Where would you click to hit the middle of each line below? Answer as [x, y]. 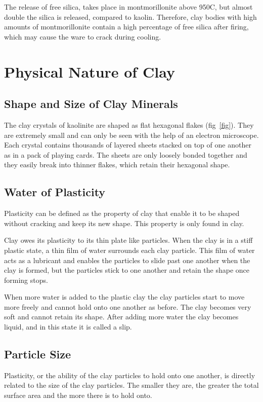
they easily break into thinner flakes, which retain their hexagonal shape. [117, 165]
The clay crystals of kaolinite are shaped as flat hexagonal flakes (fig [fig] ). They [129, 124]
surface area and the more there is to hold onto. [78, 395]
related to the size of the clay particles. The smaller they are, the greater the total [131, 385]
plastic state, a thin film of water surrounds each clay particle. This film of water [129, 250]
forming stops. [26, 280]
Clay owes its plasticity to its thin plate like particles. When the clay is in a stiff [128, 240]
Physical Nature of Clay [90, 71]
